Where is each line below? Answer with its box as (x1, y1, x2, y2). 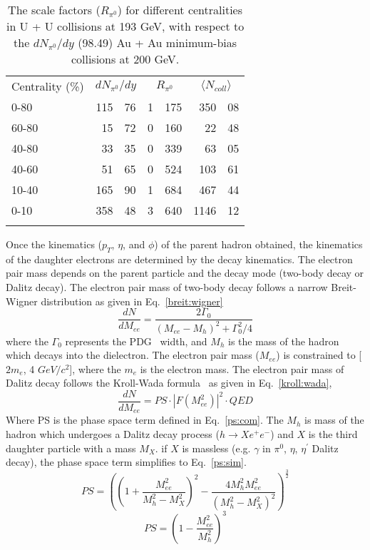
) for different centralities (117, 1, 243, 18)
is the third (308, 427, 358, 442)
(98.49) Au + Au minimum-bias (78, 34, 237, 51)
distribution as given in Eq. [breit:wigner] (41, 293, 223, 308)
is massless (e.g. (182, 440, 251, 455)
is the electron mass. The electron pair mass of (140, 361, 344, 376)
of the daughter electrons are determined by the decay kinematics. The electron (6, 251, 353, 266)
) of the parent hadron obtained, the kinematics (154, 237, 363, 251)
